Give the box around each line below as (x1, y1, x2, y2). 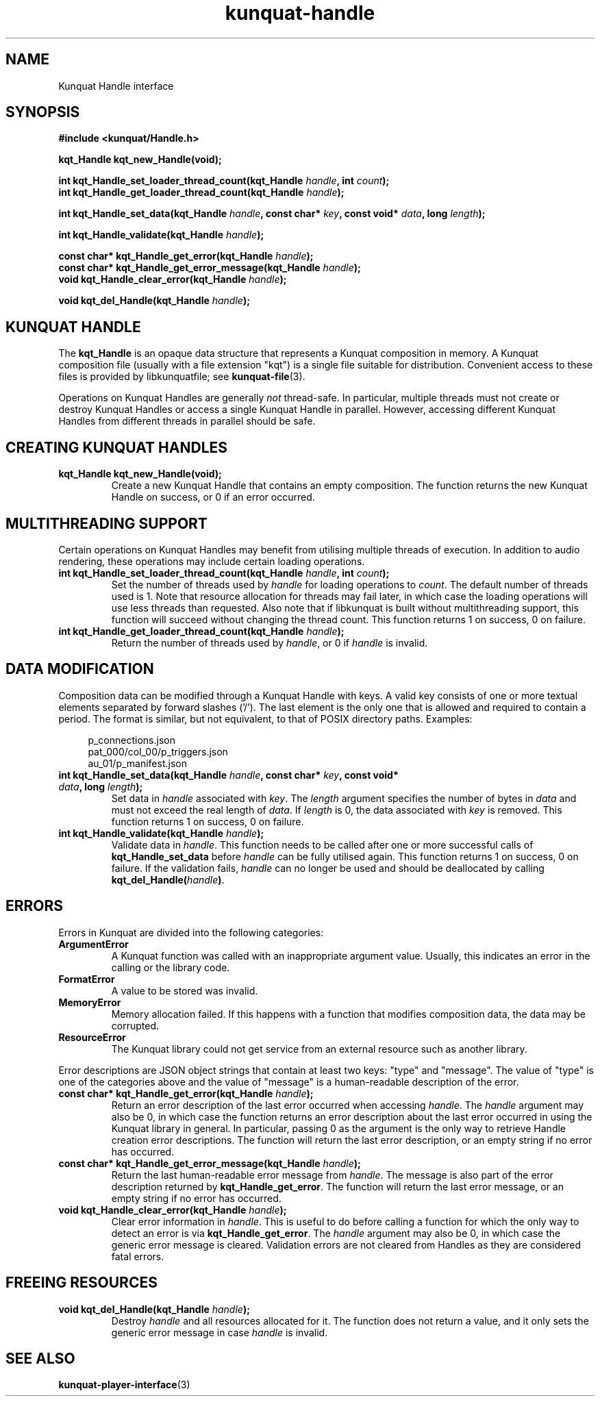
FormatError (58, 973, 115, 985)
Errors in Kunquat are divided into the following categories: (58, 926, 324, 938)
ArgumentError (58, 938, 129, 950)
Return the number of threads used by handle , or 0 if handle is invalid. (111, 636, 428, 649)
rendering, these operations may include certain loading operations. (58, 555, 365, 567)
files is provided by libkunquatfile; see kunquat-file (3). (58, 371, 305, 383)
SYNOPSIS (5, 103, 80, 121)
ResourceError (58, 1031, 126, 1043)
